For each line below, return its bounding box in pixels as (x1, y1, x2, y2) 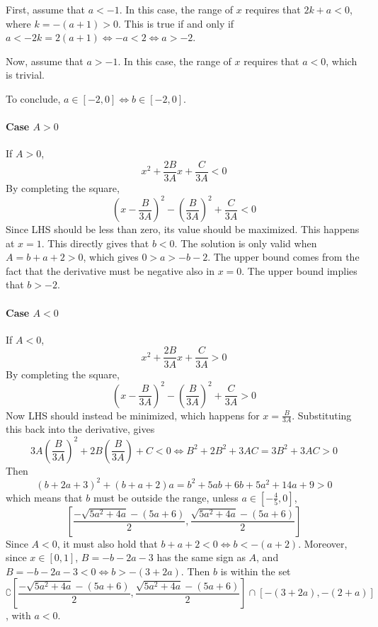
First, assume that (6, 2, 86, 16)
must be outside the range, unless (93, 490, 239, 504)
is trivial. (6, 67, 45, 82)
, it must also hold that (57, 536, 158, 550)
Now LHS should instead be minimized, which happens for (6, 407, 260, 422)
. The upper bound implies (241, 263, 357, 278)
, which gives (83, 249, 139, 264)
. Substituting (292, 407, 352, 422)
